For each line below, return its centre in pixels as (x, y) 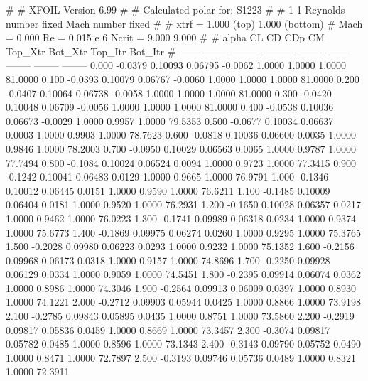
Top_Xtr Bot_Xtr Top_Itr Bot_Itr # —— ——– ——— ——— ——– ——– (178, 51)
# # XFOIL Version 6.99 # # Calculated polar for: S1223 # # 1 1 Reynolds (175, 9)
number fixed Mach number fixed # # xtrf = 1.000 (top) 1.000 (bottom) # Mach (184, 23)
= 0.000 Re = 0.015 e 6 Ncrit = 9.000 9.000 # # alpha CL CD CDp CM (165, 37)
